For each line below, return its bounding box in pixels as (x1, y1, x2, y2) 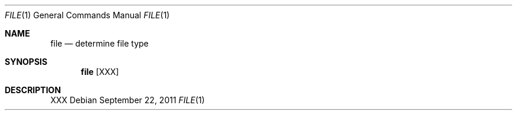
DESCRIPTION (5, 85, 61, 95)
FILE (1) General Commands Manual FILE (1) (5, 10, 170, 20)
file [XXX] (81, 67, 119, 77)
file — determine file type (50, 38, 149, 48)
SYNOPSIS (5, 57, 48, 67)
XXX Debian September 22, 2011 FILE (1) (50, 95, 205, 105)
